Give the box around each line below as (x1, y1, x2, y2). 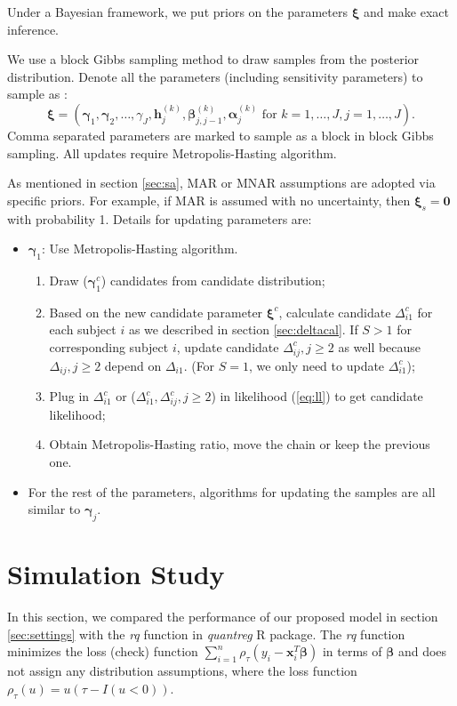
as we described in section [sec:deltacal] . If (128, 320, 358, 339)
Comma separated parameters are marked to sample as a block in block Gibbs (7, 125, 434, 144)
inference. (7, 20, 59, 38)
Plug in (49, 387, 90, 405)
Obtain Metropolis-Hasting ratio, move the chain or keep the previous (49, 435, 430, 453)
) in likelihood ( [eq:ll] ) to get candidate (211, 387, 423, 405)
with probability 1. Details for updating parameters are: (7, 209, 312, 228)
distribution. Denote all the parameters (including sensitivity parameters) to (7, 67, 423, 85)
